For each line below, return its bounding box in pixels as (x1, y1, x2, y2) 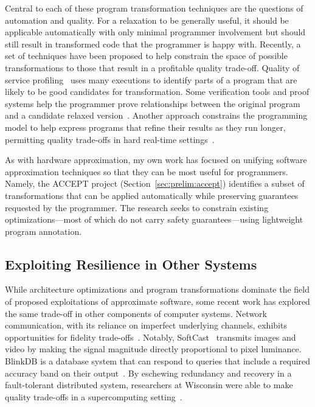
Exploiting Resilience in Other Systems (5, 254, 257, 273)
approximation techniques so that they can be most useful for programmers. (5, 165, 288, 178)
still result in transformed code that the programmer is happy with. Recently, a (5, 37, 301, 50)
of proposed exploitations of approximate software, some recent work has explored (5, 295, 310, 308)
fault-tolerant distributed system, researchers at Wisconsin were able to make (5, 378, 293, 391)
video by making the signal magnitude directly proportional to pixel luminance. (5, 343, 302, 355)
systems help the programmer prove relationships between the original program (5, 97, 300, 110)
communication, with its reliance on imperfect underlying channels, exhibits (5, 319, 287, 332)
